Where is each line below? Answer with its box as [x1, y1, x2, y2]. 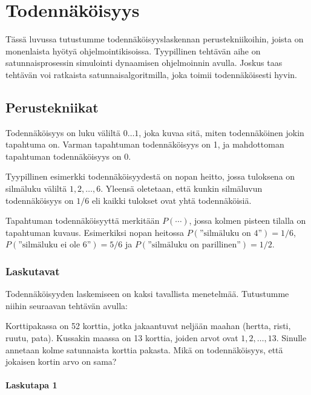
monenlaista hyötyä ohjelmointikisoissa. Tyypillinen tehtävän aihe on [5, 44, 261, 57]
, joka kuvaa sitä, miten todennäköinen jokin [139, 126, 304, 139]
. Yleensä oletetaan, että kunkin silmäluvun [100, 182, 263, 195]
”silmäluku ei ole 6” [18, 241, 91, 250]
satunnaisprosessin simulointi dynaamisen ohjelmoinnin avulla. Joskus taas [5, 56, 283, 69]
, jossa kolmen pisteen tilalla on [189, 214, 306, 227]
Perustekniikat [5, 97, 99, 116]
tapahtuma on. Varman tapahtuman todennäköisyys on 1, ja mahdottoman [5, 138, 284, 151]
